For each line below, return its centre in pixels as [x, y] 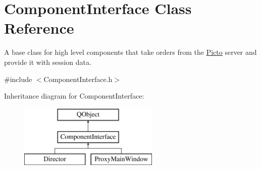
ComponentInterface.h [78, 79]
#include [18, 79]
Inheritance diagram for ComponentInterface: [74, 96]
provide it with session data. [48, 62]
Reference [39, 28]
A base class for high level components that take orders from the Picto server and [130, 52]
